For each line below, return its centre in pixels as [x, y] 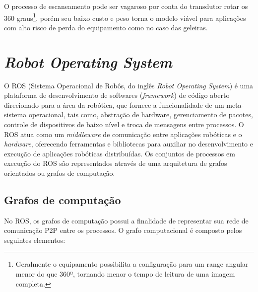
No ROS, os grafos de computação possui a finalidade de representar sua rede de [126, 220]
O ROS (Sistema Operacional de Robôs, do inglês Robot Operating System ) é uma [129, 85]
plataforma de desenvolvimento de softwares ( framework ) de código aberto [117, 95]
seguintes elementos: [35, 240]
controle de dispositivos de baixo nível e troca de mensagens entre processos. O [124, 124]
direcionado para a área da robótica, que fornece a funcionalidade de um [114, 105]
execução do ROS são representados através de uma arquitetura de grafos [116, 163]
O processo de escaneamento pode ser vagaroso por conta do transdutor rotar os [126, 6]
